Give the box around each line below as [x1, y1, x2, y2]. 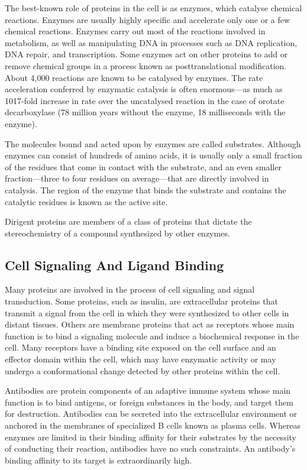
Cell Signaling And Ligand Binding [5, 255, 224, 274]
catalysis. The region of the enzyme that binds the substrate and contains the [5, 183, 286, 196]
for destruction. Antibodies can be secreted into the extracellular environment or [5, 407, 298, 420]
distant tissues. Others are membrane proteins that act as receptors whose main [5, 318, 295, 330]
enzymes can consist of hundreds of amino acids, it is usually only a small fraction [5, 149, 302, 161]
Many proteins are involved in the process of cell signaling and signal [5, 283, 255, 296]
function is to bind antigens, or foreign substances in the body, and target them [5, 396, 293, 408]
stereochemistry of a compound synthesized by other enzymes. [5, 226, 230, 239]
